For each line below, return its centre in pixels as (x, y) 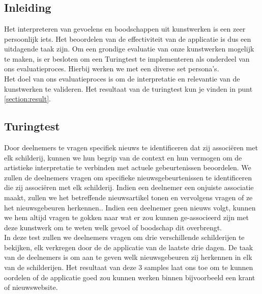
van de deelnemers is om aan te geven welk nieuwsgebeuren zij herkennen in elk (128, 257)
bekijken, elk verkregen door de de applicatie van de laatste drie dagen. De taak (129, 247)
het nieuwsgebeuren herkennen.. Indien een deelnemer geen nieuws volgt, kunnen (130, 207)
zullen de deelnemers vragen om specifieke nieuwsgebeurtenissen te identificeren (128, 177)
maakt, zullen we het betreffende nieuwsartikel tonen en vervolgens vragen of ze (128, 197)
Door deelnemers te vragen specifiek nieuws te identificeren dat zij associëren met (131, 147)
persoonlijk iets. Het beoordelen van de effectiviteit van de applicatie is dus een (128, 38)
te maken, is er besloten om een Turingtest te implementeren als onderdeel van (127, 58)
